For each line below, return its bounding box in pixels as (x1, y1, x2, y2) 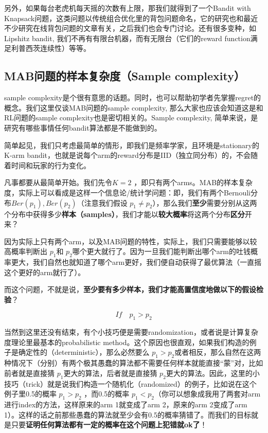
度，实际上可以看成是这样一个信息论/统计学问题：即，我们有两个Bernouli (4, 187, 251, 197)
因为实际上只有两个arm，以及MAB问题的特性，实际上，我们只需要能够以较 (4, 236, 257, 246)
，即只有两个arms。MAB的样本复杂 (134, 177, 253, 188)
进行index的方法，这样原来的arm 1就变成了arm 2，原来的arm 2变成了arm (4, 399, 247, 410)
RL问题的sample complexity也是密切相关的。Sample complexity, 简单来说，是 (4, 112, 258, 123)
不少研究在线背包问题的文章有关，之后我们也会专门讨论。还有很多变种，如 (4, 23, 256, 33)
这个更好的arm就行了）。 (4, 266, 85, 277)
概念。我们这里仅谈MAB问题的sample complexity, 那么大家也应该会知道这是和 (4, 102, 263, 113)
